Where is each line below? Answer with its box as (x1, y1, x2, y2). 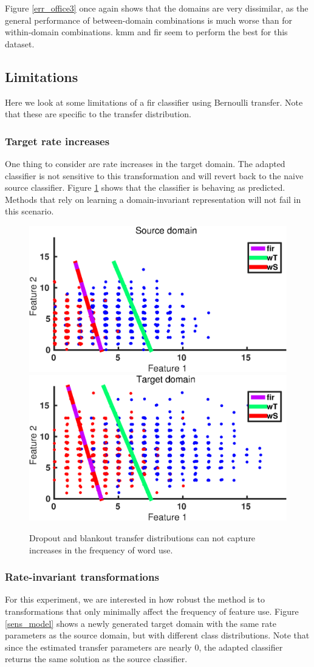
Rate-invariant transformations (5, 569, 159, 584)
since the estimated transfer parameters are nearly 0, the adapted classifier (5, 640, 283, 653)
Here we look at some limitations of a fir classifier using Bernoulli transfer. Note (5, 95, 303, 108)
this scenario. (5, 205, 54, 217)
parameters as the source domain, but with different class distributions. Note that (5, 629, 310, 641)
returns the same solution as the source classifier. (5, 652, 188, 665)
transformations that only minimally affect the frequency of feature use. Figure (5, 604, 299, 617)
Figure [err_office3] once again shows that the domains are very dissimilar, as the (5, 2, 309, 14)
